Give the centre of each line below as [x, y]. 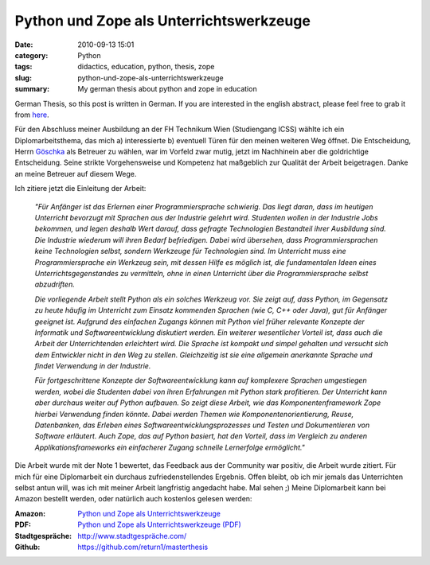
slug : [23, 78]
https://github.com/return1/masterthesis [143, 547]
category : [31, 55]
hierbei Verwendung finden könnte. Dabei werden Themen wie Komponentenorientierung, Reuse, [194, 414]
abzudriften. [55, 284]
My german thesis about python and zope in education [168, 89]
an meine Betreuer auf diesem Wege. [76, 173]
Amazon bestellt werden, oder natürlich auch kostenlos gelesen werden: [133, 499]
